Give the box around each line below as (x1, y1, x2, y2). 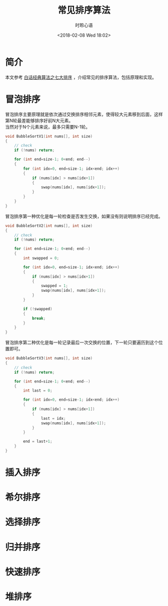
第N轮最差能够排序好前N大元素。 (5, 117, 73, 124)
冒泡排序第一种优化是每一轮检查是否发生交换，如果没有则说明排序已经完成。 (5, 213, 163, 219)
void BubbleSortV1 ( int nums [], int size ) (5, 134, 93, 139)
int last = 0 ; (23, 388, 52, 393)
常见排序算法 (57, 5, 110, 16)
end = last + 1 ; (23, 439, 52, 444)
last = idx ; (40, 416, 66, 421)
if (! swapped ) (23, 306, 52, 311)
